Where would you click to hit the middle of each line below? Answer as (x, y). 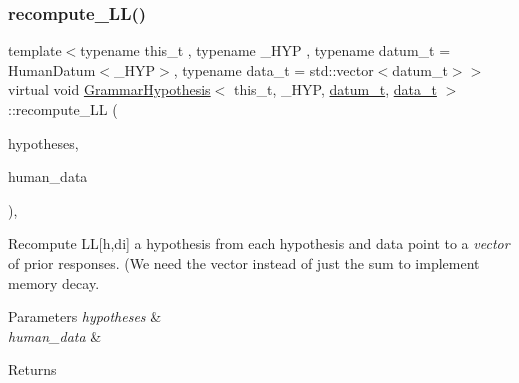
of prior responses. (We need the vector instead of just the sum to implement (244, 262)
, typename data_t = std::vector (273, 69)
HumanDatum (52, 69)
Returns (32, 369)
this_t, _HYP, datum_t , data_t (335, 89)
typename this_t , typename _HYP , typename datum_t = (265, 50)
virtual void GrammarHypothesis (109, 89)
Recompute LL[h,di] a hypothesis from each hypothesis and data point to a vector (259, 243)
